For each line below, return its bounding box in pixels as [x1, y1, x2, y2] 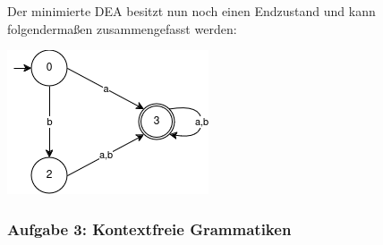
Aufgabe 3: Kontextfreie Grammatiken [7, 217, 292, 240]
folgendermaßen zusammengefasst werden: [7, 19, 237, 38]
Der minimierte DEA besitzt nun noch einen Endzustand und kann [7, 2, 376, 20]
